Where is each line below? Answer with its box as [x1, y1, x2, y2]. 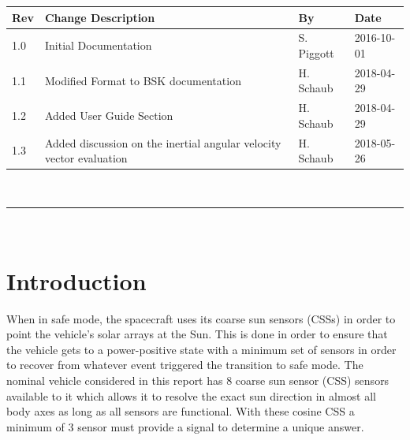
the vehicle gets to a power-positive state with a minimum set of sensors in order [6, 341, 397, 357]
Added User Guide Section [44, 107, 173, 124]
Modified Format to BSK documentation [44, 72, 241, 88]
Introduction [6, 264, 147, 296]
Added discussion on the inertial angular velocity [44, 134, 281, 151]
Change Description [44, 9, 155, 25]
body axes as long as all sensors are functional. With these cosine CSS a [6, 403, 355, 419]
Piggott [298, 44, 334, 61]
